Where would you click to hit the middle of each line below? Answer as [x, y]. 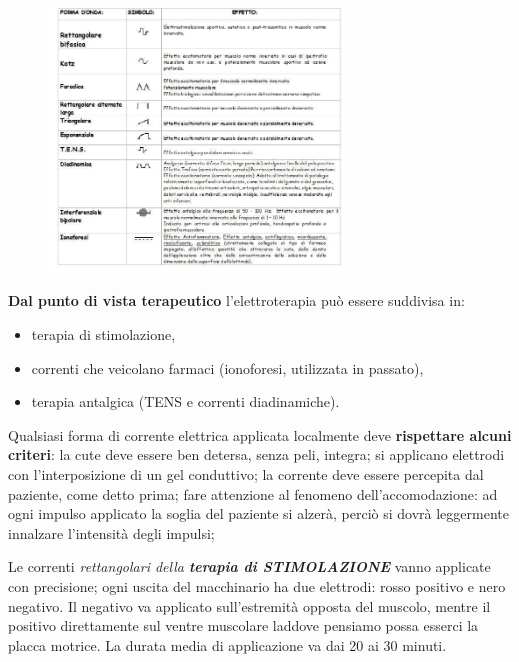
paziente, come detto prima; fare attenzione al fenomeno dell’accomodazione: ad [253, 493]
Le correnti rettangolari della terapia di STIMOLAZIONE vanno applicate [249, 566]
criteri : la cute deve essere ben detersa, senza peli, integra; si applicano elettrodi [256, 454]
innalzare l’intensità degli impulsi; [111, 532]
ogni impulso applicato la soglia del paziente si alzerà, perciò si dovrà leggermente [258, 513]
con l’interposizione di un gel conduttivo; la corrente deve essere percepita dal [246, 473]
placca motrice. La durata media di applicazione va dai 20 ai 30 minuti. [227, 644]
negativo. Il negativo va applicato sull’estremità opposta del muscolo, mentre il [249, 605]
